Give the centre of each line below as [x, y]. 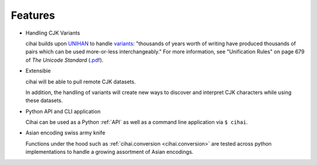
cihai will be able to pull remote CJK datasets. [81, 82]
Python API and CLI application [63, 111]
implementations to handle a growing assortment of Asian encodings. [109, 152]
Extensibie [38, 71]
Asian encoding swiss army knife [65, 133]
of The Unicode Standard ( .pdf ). [65, 60]
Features [33, 15]
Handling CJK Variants [53, 33]
